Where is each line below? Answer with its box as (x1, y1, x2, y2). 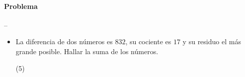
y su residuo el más (182, 36, 241, 47)
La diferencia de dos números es (15, 36, 113, 47)
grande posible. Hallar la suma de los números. (15, 46, 159, 56)
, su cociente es (125, 36, 171, 47)
